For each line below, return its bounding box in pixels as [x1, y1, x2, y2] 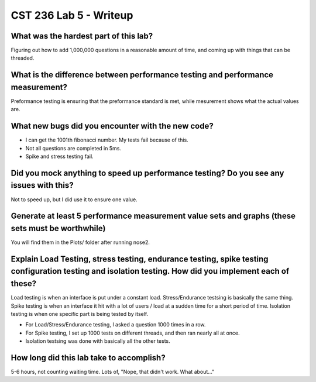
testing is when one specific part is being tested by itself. [11, 310, 149, 317]
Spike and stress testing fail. [25, 153, 94, 160]
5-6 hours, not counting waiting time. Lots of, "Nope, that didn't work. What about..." [11, 368, 215, 375]
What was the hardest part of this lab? [11, 31, 153, 41]
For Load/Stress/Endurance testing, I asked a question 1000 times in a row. [25, 321, 206, 328]
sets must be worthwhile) [11, 223, 106, 233]
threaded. [11, 54, 35, 61]
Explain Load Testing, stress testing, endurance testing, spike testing [11, 254, 269, 264]
